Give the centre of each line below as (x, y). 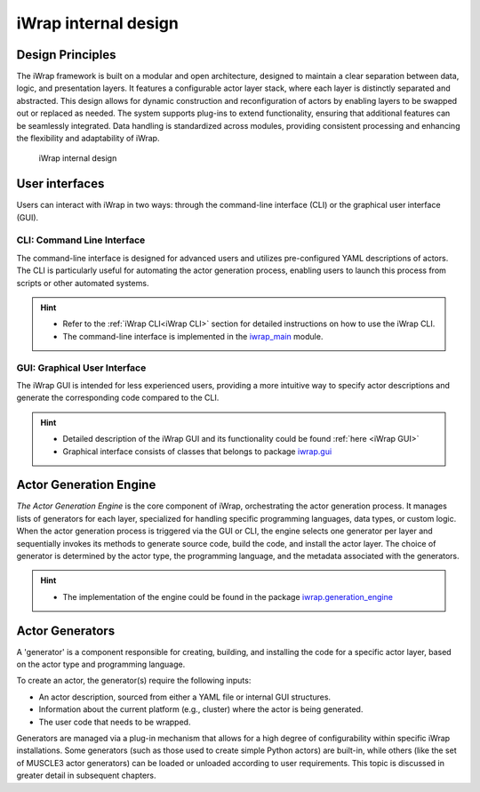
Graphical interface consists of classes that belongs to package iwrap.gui (197, 451)
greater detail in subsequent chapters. (86, 776)
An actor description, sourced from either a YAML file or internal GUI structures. (185, 697)
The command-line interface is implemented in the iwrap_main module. (193, 336)
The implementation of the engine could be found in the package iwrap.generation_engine (228, 596)
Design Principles (66, 55)
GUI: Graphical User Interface (81, 367)
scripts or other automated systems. (83, 283)
